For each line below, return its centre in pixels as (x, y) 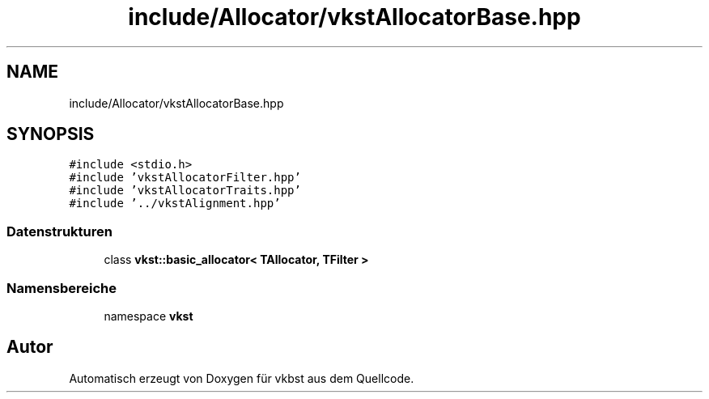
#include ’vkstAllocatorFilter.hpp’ (185, 178)
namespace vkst (149, 316)
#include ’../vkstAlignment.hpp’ (175, 204)
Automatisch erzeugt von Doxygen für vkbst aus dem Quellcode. (242, 378)
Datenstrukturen (59, 231)
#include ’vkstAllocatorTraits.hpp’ (185, 191)
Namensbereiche (62, 288)
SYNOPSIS (51, 134)
